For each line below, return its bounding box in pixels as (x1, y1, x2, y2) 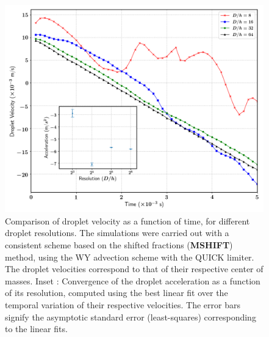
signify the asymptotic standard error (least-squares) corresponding (5, 310, 256, 323)
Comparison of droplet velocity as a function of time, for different (5, 214, 250, 227)
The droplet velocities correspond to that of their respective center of (5, 262, 264, 275)
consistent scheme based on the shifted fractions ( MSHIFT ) (5, 238, 233, 251)
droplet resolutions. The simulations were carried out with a (5, 226, 229, 239)
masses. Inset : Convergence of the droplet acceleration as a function (5, 274, 260, 287)
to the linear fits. (5, 322, 68, 335)
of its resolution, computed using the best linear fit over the (5, 286, 228, 299)
